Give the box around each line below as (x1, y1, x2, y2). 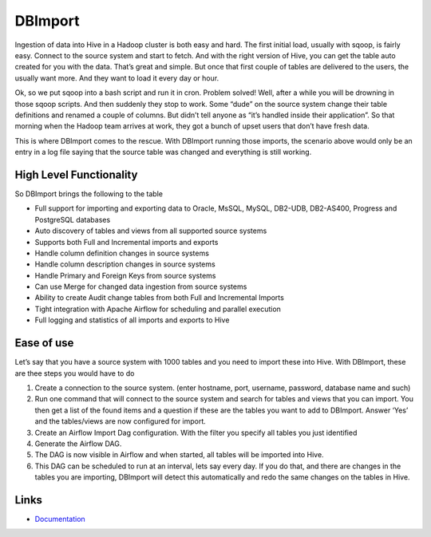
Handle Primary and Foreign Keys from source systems (34, 270, 216, 280)
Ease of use (14, 336, 74, 350)
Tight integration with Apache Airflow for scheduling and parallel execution (34, 304, 281, 314)
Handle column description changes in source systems (34, 259, 215, 269)
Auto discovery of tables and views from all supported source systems (34, 226, 267, 235)
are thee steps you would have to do (14, 368, 135, 378)
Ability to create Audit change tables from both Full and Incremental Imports (34, 293, 285, 302)
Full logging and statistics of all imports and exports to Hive (34, 315, 230, 325)
